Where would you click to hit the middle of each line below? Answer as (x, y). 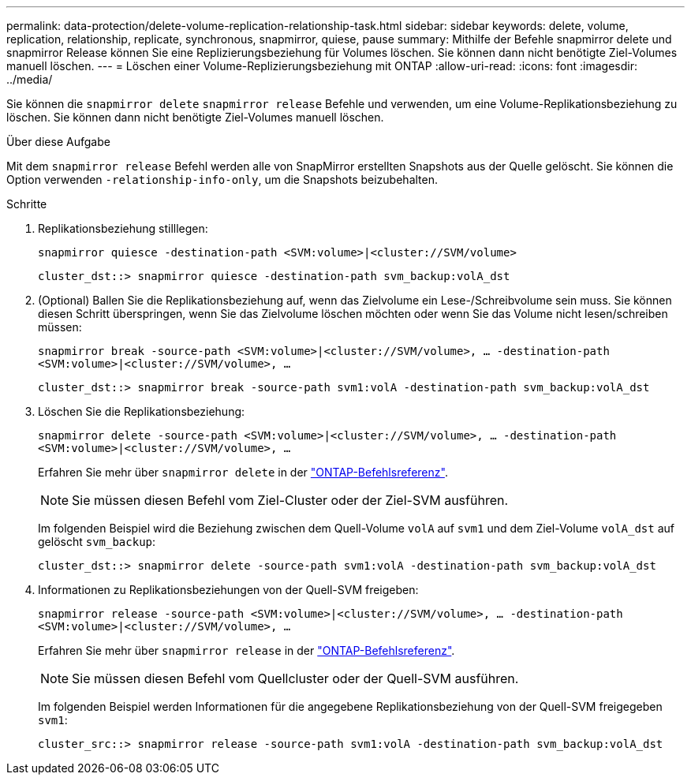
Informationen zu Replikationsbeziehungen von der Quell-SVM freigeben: (228, 590)
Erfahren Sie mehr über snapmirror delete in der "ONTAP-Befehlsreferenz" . (243, 472)
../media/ (30, 79)
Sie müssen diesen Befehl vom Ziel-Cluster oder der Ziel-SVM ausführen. (290, 500)
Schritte (27, 204)
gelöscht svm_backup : (97, 542)
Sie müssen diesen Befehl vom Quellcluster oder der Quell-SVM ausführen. (295, 678)
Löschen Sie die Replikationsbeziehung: (142, 411)
